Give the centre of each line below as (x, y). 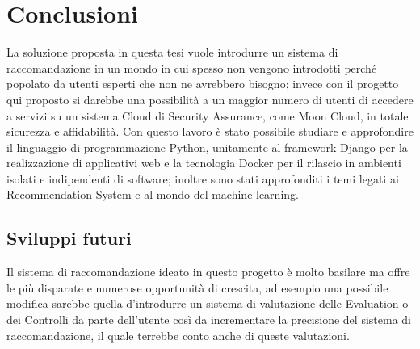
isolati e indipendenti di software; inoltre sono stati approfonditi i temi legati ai (203, 178)
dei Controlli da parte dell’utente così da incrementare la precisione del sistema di (209, 320)
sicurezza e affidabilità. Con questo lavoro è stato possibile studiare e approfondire (210, 131)
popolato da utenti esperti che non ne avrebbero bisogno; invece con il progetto (203, 84)
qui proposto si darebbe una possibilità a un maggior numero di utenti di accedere (210, 99)
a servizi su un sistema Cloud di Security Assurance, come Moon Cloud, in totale (208, 115)
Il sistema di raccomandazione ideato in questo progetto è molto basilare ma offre (208, 272)
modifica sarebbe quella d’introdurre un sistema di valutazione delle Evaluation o (208, 303)
